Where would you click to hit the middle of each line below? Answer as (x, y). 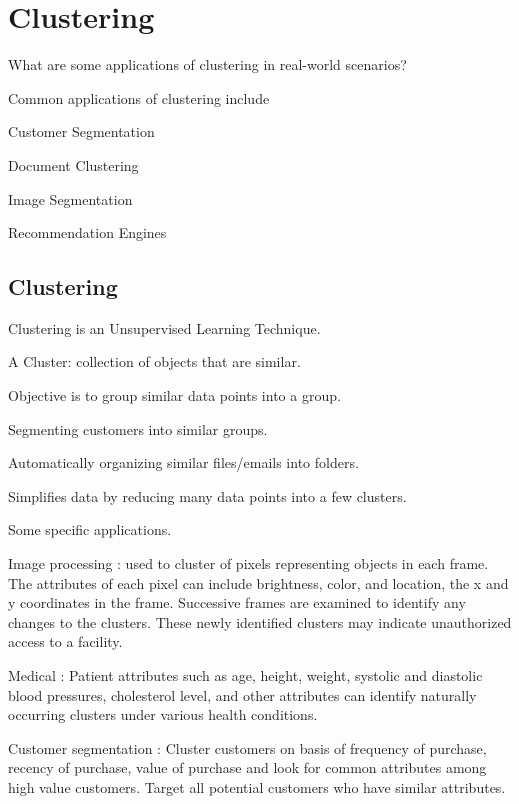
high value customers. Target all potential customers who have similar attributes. (257, 786)
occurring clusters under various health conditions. (163, 714)
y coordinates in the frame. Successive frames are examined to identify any (237, 602)
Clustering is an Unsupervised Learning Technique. (164, 327)
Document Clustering (73, 164)
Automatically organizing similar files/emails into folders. (183, 462)
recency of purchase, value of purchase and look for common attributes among (247, 767)
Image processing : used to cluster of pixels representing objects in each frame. (248, 563)
